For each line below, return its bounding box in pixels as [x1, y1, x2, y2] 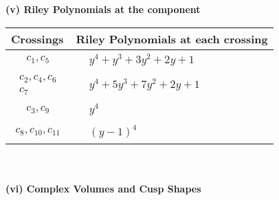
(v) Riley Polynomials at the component [5, 2, 201, 16]
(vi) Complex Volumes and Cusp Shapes [5, 181, 201, 195]
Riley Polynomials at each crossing [76, 30, 268, 47]
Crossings [11, 30, 64, 47]
